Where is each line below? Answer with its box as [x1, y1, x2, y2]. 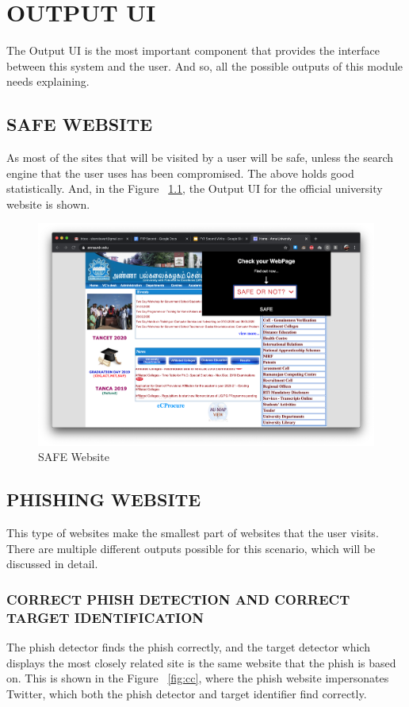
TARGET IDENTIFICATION [6, 607, 204, 627]
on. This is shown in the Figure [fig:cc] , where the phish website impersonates [6, 670, 389, 686]
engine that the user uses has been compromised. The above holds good [6, 164, 354, 181]
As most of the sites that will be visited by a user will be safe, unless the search [6, 149, 394, 166]
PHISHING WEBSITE [6, 487, 201, 512]
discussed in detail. [6, 555, 98, 572]
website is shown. [6, 195, 90, 212]
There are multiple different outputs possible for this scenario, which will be [6, 540, 376, 556]
